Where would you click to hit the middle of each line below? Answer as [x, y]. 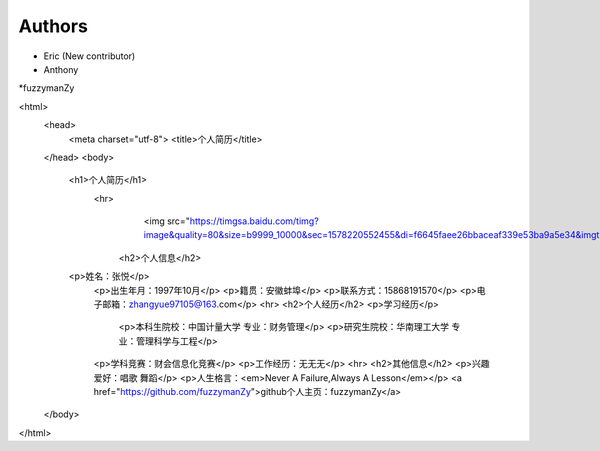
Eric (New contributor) [89, 56]
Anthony [61, 69]
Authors [53, 26]
